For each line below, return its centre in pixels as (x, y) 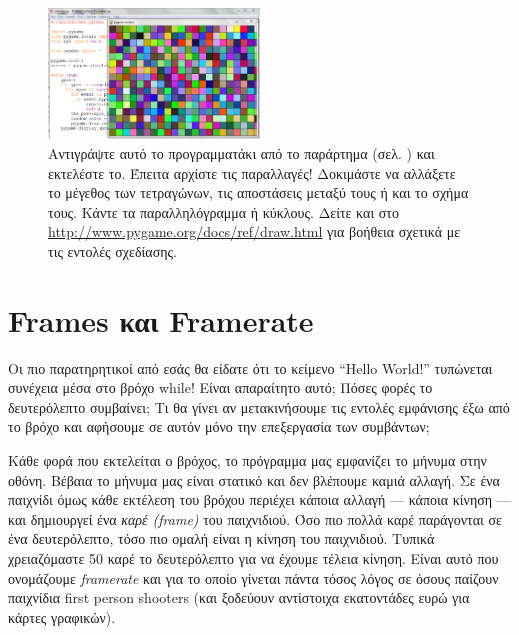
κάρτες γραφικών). (62, 616)
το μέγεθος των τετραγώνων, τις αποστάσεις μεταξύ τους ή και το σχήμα (258, 192)
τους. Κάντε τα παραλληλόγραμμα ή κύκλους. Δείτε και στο (223, 211)
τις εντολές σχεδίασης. (112, 250)
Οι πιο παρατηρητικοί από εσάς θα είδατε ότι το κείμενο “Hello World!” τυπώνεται (250, 367)
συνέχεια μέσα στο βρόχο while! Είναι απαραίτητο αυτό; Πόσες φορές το (220, 387)
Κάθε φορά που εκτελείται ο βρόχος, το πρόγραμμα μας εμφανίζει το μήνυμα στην (247, 460)
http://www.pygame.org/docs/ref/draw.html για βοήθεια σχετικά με (254, 231)
